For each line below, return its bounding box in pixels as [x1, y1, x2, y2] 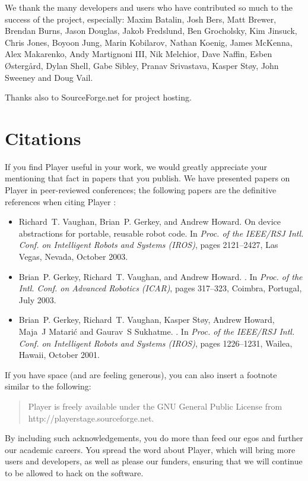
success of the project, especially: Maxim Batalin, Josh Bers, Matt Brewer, [5, 12, 277, 25]
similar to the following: [5, 380, 91, 392]
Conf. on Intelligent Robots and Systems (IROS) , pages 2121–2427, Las [18, 238, 278, 251]
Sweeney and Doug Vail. [5, 71, 93, 83]
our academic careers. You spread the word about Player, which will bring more [5, 443, 296, 455]
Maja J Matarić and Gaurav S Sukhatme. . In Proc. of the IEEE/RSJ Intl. [18, 325, 295, 337]
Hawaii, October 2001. [18, 348, 100, 361]
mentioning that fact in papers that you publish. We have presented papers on [5, 172, 290, 184]
